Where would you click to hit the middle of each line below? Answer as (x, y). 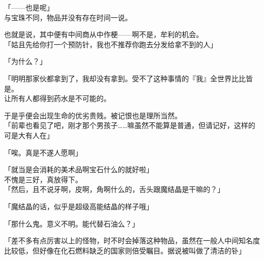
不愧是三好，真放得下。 (43, 179)
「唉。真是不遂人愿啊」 (43, 152)
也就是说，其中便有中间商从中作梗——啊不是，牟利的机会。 (104, 34)
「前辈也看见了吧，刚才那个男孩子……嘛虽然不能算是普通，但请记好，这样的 (130, 125)
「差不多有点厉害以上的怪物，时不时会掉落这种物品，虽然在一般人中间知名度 (132, 240)
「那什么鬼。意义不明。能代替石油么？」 (72, 223)
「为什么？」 (25, 61)
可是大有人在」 (29, 135)
